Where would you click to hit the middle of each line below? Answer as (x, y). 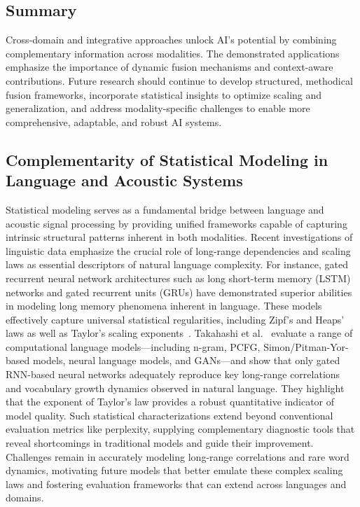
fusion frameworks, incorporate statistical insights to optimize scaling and (164, 94)
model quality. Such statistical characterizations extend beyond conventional (169, 415)
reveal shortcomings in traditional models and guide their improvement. (160, 443)
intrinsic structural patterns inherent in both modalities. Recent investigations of (179, 237)
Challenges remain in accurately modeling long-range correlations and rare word (178, 456)
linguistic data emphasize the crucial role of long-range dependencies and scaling (178, 250)
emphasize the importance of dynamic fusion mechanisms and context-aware (169, 67)
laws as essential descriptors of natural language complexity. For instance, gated (177, 264)
